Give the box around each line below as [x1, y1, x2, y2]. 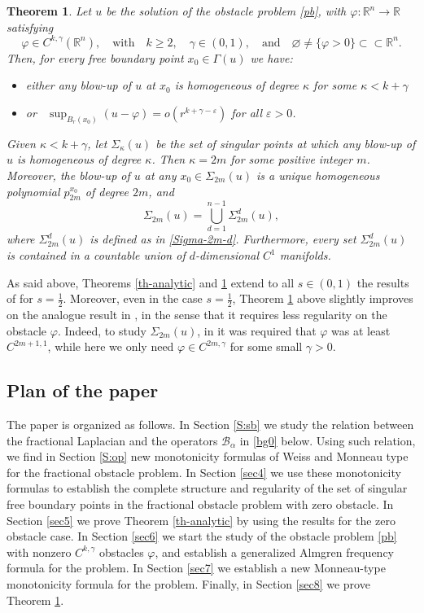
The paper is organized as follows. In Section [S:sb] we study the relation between [7, 416, 414, 433]
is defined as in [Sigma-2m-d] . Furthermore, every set [90, 230, 356, 247]
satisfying [7, 18, 54, 35]
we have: [250, 49, 293, 66]
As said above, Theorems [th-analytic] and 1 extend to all [7, 274, 295, 291]
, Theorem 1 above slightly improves [232, 290, 413, 307]
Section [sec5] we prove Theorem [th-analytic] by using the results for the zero [7, 511, 396, 528]
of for [7, 290, 33, 307]
